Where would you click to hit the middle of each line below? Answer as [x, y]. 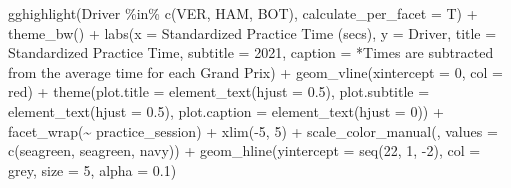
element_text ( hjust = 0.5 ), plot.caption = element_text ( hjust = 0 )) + [226, 110]
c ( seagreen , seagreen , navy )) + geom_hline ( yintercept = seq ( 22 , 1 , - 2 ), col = [244, 150]
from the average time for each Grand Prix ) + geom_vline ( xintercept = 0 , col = [255, 71]
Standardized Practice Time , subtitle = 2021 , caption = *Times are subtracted [251, 52]
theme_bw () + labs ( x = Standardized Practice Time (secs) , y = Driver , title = [252, 32]
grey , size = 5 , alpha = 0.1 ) [92, 169]
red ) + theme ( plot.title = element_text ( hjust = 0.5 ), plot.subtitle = [219, 91]
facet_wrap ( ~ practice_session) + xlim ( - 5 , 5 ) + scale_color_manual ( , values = [253, 130]
